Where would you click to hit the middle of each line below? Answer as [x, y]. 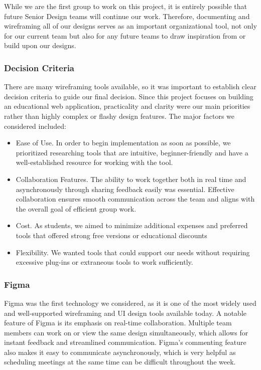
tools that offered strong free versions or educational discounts [111, 235]
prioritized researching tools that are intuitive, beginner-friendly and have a [132, 152]
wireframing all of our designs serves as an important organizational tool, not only [130, 26]
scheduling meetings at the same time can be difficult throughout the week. [120, 362]
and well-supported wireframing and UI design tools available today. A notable [125, 313]
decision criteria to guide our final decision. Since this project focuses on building [129, 96]
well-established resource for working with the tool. [94, 162]
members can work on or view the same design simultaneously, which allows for [126, 332]
